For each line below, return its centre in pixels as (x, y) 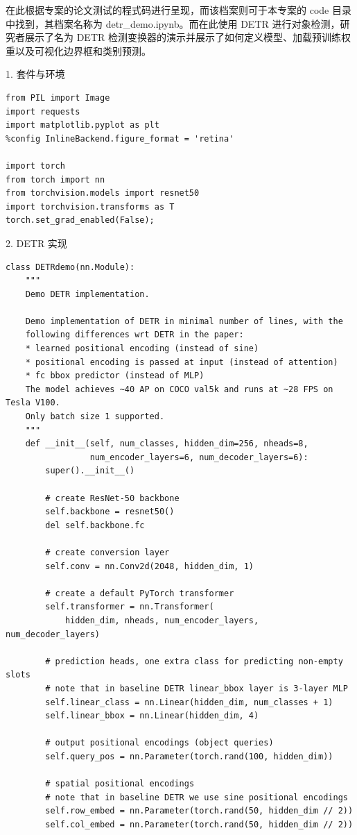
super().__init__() (90, 471)
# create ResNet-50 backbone (112, 498)
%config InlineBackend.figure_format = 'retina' (120, 138)
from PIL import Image (58, 98)
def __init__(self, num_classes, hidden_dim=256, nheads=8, (167, 444)
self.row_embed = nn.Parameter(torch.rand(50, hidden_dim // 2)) (199, 811)
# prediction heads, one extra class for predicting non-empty (194, 661)
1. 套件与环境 (35, 74)
